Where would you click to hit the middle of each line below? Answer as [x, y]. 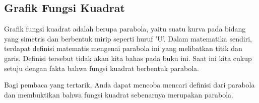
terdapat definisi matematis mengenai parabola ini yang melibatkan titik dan [123, 48]
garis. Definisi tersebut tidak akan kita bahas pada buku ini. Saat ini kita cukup [128, 58]
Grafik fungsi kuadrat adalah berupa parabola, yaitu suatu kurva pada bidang [125, 29]
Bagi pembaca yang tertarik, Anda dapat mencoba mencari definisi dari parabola [129, 85]
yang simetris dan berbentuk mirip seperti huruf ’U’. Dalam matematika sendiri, [128, 38]
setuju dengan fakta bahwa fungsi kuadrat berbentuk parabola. [102, 68]
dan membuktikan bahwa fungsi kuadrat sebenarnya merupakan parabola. [119, 94]
